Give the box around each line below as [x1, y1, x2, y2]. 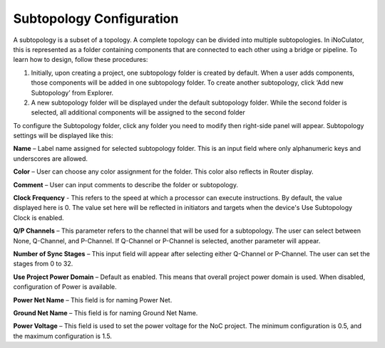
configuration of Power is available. [13, 283, 117, 291]
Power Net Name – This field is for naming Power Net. [13, 295, 173, 304]
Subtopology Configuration [13, 11, 179, 26]
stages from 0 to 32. [13, 260, 73, 268]
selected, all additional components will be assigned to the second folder [31, 108, 245, 117]
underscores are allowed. [13, 154, 88, 163]
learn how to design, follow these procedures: [13, 56, 148, 64]
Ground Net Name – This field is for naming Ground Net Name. [13, 308, 198, 317]
